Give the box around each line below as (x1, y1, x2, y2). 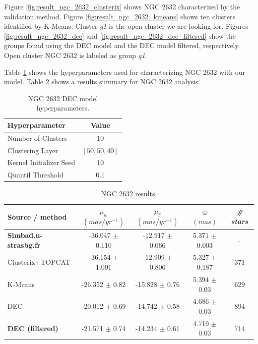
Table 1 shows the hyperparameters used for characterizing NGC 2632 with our (4, 66, 245, 77)
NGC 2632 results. (101, 188, 157, 199)
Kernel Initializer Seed (7, 157, 75, 168)
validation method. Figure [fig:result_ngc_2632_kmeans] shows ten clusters (4, 11, 235, 21)
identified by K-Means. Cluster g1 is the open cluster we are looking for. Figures (4, 21, 248, 31)
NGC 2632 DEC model (28, 93, 98, 103)
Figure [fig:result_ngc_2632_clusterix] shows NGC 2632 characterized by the (4, 1, 240, 11)
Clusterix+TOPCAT (7, 257, 70, 267)
